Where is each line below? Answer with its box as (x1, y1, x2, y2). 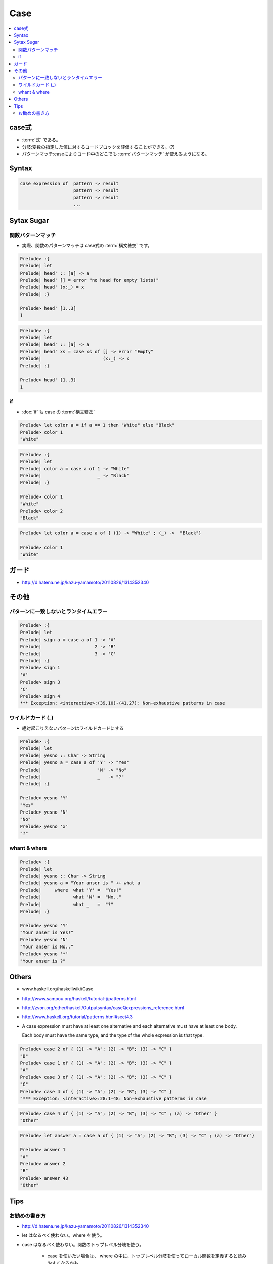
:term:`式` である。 (22, 137, 61, 143)
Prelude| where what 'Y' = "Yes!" (20, 887, 121, 893)
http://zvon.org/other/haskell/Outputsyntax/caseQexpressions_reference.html (22, 1005, 184, 1011)
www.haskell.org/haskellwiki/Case (22, 986, 94, 992)
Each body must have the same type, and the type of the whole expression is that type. (22, 1032, 204, 1039)
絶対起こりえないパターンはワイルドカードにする (22, 725, 124, 731)
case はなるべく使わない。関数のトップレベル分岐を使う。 (22, 1241, 144, 1247)
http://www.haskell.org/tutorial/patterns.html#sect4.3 (22, 1014, 133, 1020)
